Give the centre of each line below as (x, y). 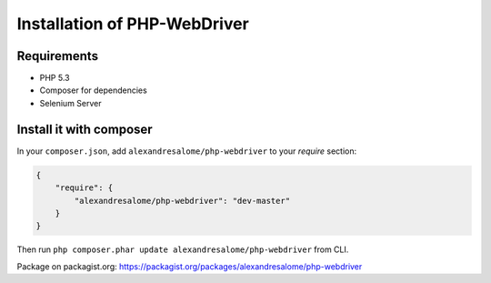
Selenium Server (70, 103)
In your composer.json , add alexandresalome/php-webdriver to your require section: (187, 151)
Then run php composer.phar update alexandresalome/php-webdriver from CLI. (183, 249)
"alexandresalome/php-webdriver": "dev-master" (182, 201)
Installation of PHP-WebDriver (133, 24)
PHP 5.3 (55, 78)
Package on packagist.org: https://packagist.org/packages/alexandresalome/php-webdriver (190, 266)
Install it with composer (85, 129)
